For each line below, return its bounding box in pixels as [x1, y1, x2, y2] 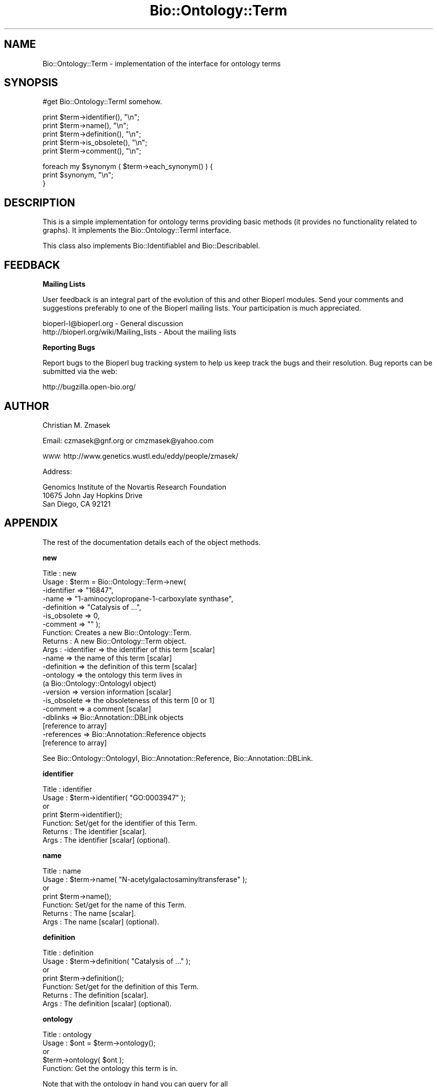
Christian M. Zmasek [42, 420, 110, 429]
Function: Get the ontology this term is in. [42, 1064, 178, 1073]
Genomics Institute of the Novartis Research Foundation [42, 482, 226, 491]
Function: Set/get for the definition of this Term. [42, 982, 199, 991]
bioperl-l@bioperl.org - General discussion [42, 319, 184, 328]
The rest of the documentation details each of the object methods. [42, 538, 261, 546]
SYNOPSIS [4, 76, 58, 89]
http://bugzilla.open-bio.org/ [42, 382, 136, 391]
